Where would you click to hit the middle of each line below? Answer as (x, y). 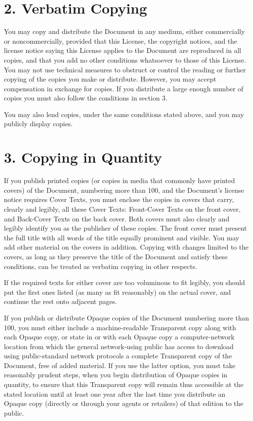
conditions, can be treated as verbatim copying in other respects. (101, 266)
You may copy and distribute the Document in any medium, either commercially (125, 31)
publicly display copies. (38, 124)
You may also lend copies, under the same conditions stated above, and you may (124, 114)
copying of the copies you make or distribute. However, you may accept (110, 79)
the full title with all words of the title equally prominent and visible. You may (122, 237)
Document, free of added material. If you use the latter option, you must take (120, 365)
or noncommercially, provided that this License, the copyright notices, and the (121, 41)
